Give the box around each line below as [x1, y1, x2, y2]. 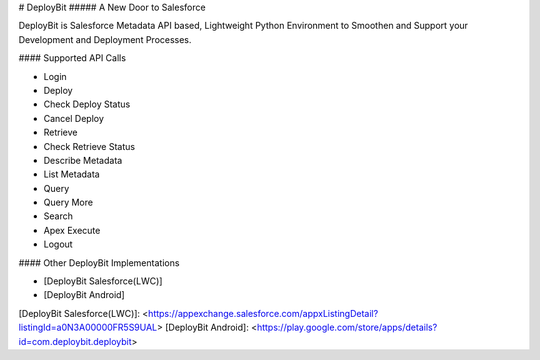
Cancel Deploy [43, 112, 105, 124]
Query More [43, 196, 94, 209]
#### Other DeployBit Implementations [18, 256, 180, 269]
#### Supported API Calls [18, 52, 127, 64]
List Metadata [43, 168, 100, 180]
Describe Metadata [43, 154, 123, 166]
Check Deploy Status [43, 98, 131, 110]
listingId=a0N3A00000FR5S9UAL [18, 321, 158, 334]
